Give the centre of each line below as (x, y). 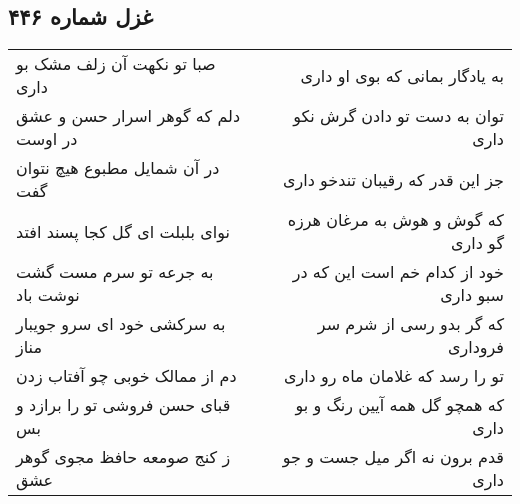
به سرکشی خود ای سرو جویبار (121, 324)
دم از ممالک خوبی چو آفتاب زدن (126, 376)
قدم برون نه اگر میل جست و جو (393, 457)
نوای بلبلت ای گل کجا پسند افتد (123, 231)
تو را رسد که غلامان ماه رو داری (393, 376)
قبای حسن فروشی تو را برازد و (123, 405)
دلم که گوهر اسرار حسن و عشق (128, 116)
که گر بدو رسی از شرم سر (410, 324)
